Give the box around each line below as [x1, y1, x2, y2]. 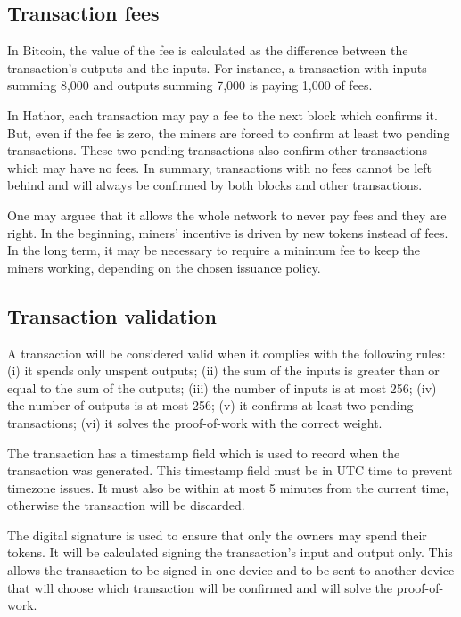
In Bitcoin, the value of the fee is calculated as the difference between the [7, 41, 408, 60]
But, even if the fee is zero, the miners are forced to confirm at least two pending [7, 123, 450, 142]
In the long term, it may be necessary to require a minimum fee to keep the [7, 241, 421, 259]
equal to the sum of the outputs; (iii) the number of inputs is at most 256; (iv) [7, 378, 437, 397]
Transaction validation [7, 301, 217, 329]
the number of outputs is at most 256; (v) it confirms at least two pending [7, 396, 414, 415]
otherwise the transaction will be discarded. [7, 496, 245, 514]
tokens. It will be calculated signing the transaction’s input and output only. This [7, 543, 453, 562]
